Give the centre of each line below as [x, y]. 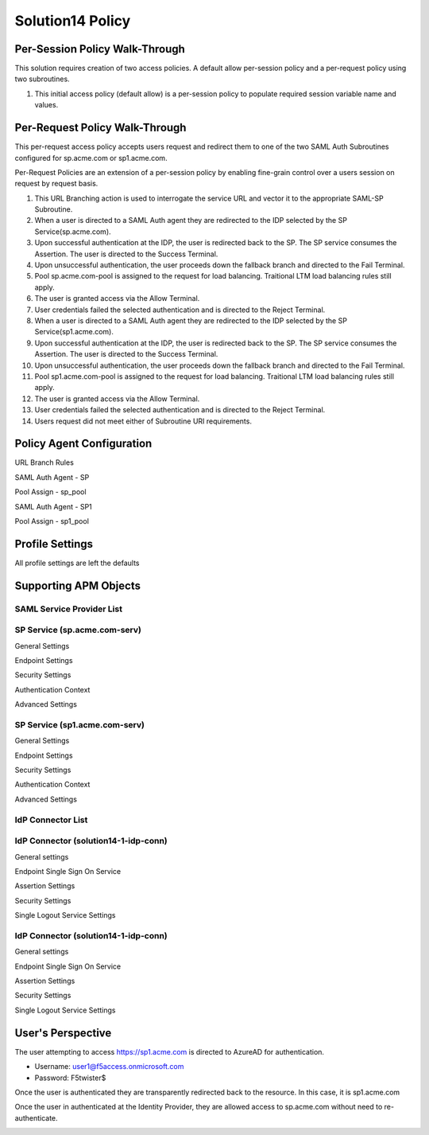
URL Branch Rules [44, 462]
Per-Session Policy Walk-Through [100, 49]
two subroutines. [43, 79]
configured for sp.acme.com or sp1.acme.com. [91, 158]
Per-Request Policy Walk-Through [100, 128]
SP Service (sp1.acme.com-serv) [79, 724]
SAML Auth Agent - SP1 [54, 506]
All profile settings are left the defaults [77, 563]
